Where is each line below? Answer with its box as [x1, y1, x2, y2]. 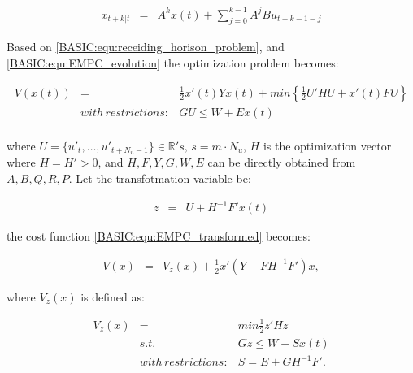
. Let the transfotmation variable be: [68, 170, 251, 187]
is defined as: [80, 288, 145, 305]
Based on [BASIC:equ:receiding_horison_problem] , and [7, 38, 285, 55]
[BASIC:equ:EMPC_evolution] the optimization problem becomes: [7, 54, 339, 71]
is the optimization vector [263, 137, 392, 154]
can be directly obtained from [207, 154, 356, 171]
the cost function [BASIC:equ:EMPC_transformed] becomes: [7, 228, 311, 245]
